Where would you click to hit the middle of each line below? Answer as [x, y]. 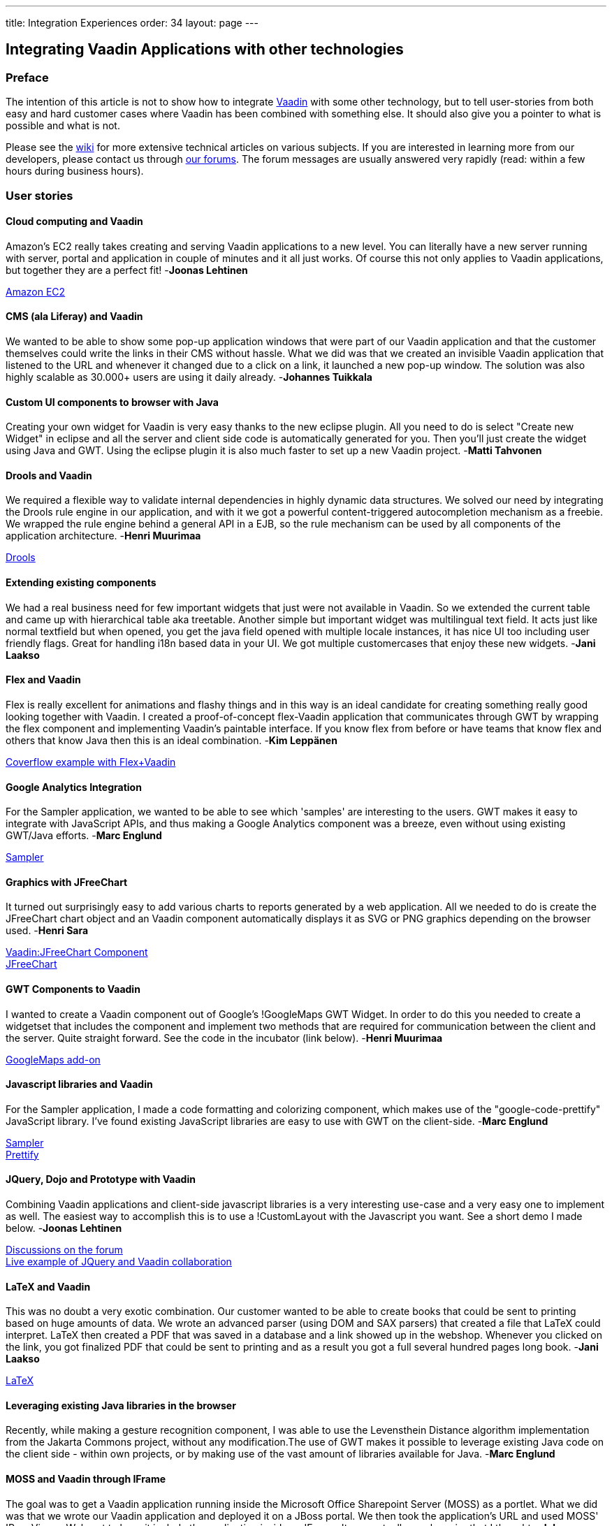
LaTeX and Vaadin [48, 1286]
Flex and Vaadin [43, 680]
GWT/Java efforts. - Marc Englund [84, 836]
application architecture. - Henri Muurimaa [103, 536]
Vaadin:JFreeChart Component [77, 952]
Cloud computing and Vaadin [74, 221]
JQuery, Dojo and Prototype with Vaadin [101, 1179]
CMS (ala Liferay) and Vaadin [74, 317]
